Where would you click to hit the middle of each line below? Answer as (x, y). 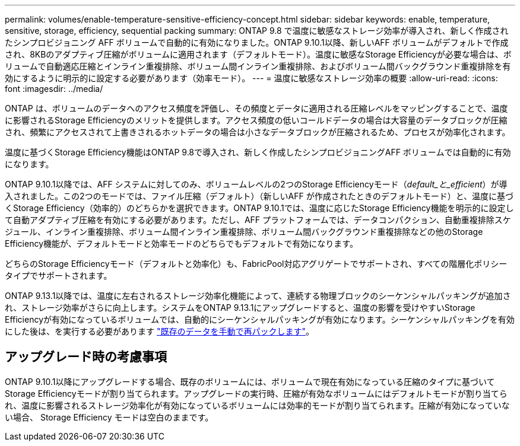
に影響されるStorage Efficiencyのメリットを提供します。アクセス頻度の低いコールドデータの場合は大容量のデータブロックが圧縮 (256, 120)
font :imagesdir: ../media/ (54, 89)
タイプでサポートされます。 (58, 275)
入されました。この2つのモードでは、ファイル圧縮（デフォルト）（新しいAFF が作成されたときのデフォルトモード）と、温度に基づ (259, 196)
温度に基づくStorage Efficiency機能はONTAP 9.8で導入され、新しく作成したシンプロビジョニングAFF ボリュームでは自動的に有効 (258, 152)
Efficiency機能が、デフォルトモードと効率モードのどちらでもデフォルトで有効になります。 (181, 243)
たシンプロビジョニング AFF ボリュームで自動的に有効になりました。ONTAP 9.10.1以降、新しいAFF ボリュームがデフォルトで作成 (257, 42)
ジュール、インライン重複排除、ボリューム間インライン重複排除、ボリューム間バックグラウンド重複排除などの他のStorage (244, 232)
